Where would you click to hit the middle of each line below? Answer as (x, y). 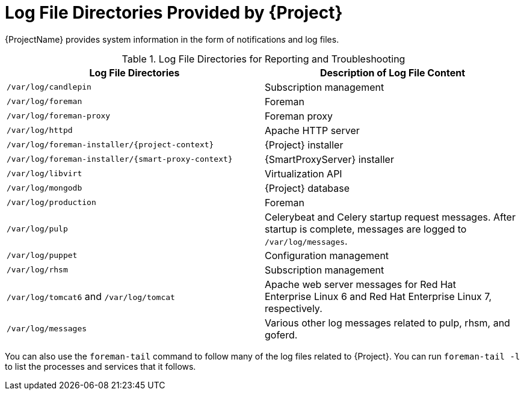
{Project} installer (304, 145)
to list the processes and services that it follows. (100, 366)
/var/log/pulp (37, 229)
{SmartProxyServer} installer (329, 159)
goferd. (281, 335)
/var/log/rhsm (37, 270)
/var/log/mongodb (45, 188)
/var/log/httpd (40, 130)
